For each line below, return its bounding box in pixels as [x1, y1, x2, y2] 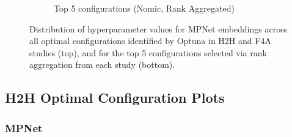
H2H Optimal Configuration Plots [5, 88, 225, 107]
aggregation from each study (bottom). [29, 58, 175, 71]
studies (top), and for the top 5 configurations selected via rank [29, 46, 267, 59]
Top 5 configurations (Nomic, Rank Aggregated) [54, 2, 235, 14]
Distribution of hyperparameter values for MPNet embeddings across [29, 22, 288, 35]
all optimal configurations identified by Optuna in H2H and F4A [29, 34, 271, 47]
